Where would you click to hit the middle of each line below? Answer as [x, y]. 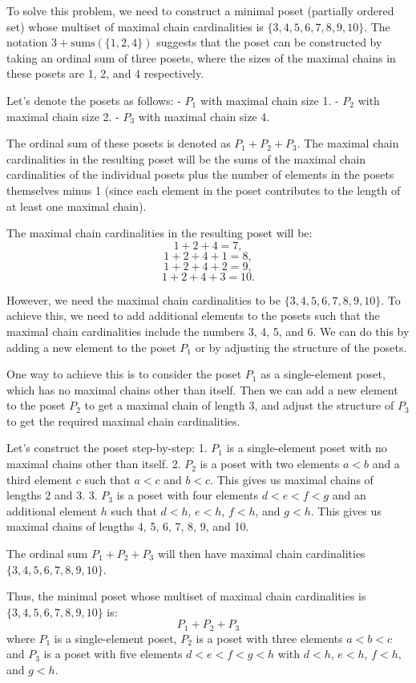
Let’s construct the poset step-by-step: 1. [107, 448]
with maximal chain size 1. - [269, 100]
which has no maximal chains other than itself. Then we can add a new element [202, 389]
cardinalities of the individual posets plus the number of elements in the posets [200, 174]
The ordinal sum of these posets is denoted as [119, 143]
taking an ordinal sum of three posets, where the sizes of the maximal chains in [201, 57]
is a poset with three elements [269, 638]
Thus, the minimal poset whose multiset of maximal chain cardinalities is [186, 596]
